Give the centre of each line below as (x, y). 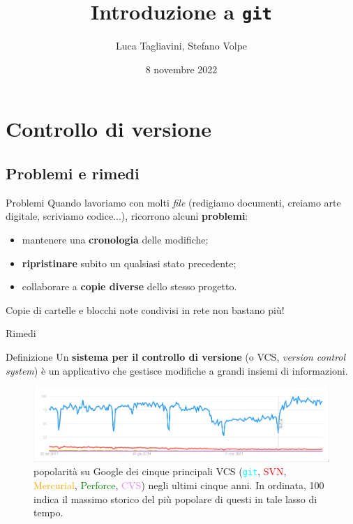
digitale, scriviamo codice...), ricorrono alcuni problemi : (127, 216)
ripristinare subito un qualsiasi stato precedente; (129, 263)
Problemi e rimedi (73, 173)
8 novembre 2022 (181, 69)
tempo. (48, 512)
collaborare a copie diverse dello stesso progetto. (129, 286)
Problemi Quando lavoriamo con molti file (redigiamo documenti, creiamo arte (173, 202)
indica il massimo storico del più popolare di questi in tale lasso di (175, 499)
